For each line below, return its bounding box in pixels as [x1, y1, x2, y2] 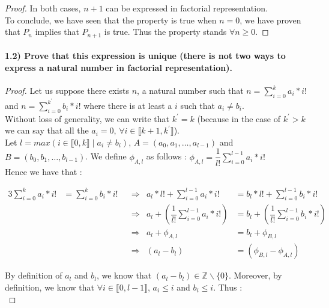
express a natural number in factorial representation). [5, 61, 233, 73]
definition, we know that [5, 280, 94, 293]
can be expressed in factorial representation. [106, 2, 268, 14]
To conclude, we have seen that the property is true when [5, 13, 217, 26]
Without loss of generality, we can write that [5, 112, 170, 125]
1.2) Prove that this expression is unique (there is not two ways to [5, 49, 286, 62]
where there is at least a [83, 99, 172, 111]
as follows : [146, 150, 187, 162]
